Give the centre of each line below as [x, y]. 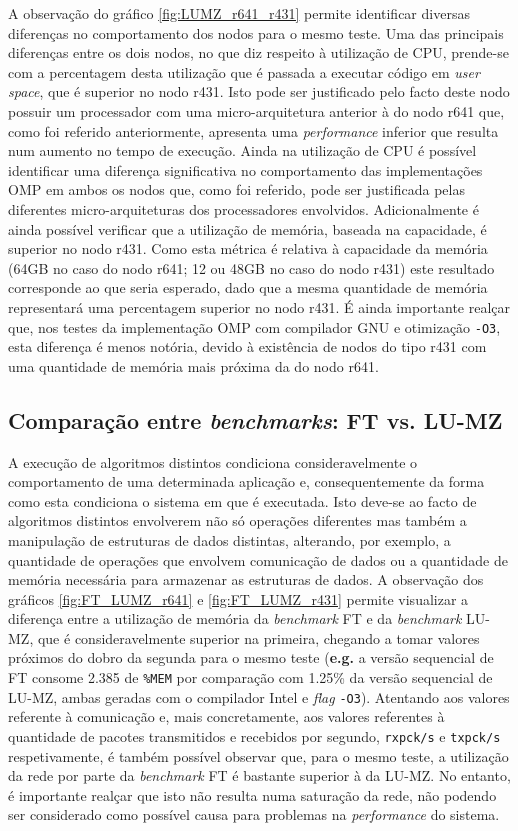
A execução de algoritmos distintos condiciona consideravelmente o [213, 461]
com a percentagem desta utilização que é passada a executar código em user [244, 71]
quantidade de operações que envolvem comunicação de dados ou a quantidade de [258, 559]
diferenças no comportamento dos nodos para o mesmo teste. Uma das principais [256, 32]
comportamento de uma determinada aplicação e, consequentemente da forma [246, 481]
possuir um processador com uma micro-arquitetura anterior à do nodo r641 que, [256, 110]
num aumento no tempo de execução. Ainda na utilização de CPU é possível [242, 150]
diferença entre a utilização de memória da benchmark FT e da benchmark [235, 618]
